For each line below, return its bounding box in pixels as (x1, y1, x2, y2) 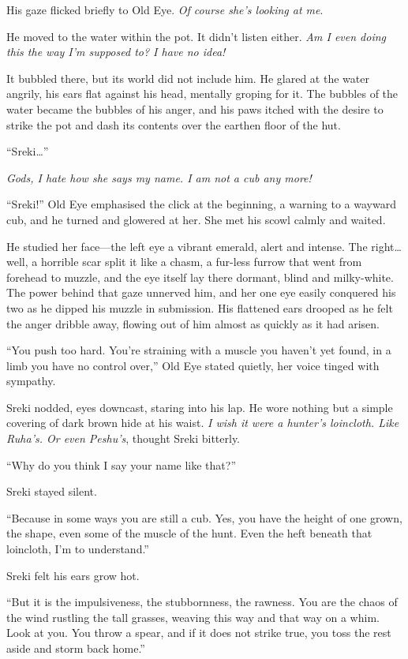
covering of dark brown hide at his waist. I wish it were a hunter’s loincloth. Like (6, 414, 399, 431)
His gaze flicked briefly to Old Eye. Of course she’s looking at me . (6, 2, 324, 17)
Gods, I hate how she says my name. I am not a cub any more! (6, 169, 312, 185)
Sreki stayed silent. (6, 483, 97, 500)
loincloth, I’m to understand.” (6, 541, 149, 557)
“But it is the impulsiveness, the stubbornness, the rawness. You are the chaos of (6, 593, 398, 610)
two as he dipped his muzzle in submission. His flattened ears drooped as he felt (6, 299, 393, 316)
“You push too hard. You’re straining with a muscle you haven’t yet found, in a (6, 342, 391, 358)
